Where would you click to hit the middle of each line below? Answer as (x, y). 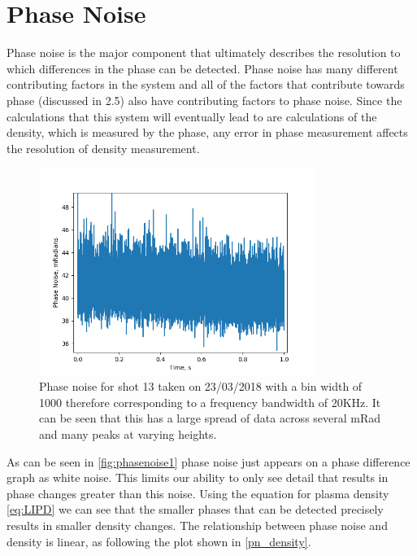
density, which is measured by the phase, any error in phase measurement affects (207, 132)
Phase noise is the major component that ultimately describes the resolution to (204, 53)
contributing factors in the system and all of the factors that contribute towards (206, 84)
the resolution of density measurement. (103, 148)
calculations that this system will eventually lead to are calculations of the (192, 116)
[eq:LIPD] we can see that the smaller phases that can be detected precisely (195, 509)
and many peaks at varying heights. (128, 434)
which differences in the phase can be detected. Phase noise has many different (202, 68)
